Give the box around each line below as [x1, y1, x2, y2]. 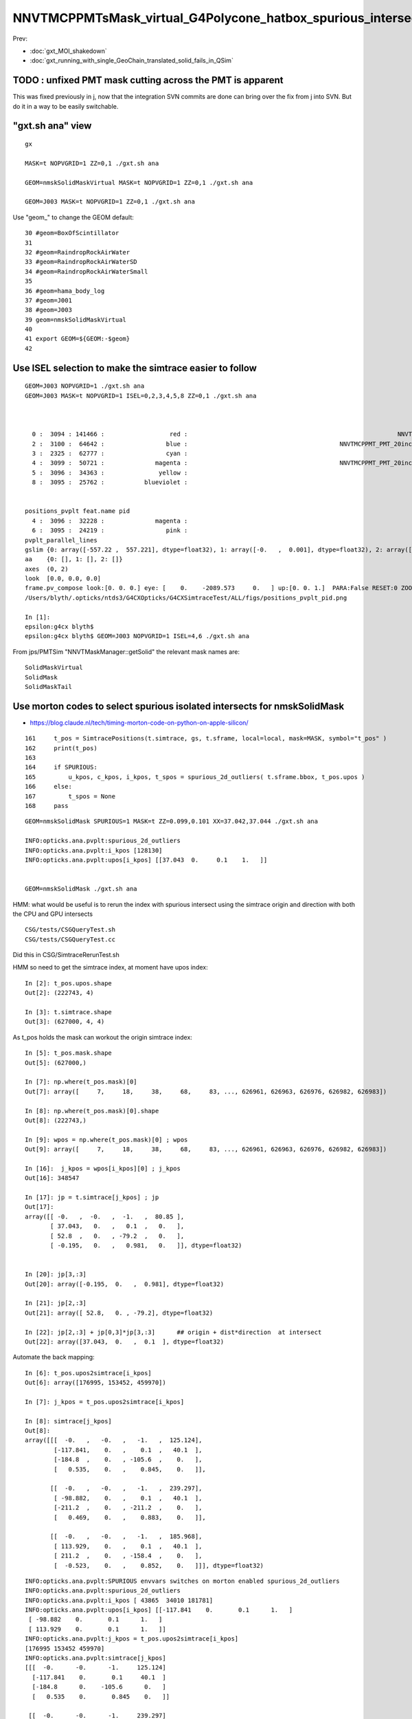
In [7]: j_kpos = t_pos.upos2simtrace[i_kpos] [25, 1398, 185, 1405]
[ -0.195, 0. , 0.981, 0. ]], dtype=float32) [50, 1242, 242, 1249]
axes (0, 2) [25, 565, 69, 573]
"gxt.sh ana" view [12, 120, 92, 132]
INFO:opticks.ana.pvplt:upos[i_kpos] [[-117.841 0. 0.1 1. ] [25, 1606, 293, 1614]
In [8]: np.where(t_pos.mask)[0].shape [25, 1107, 159, 1115]
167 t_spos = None [25, 792, 116, 800]
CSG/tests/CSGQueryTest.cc [25, 935, 116, 943]
